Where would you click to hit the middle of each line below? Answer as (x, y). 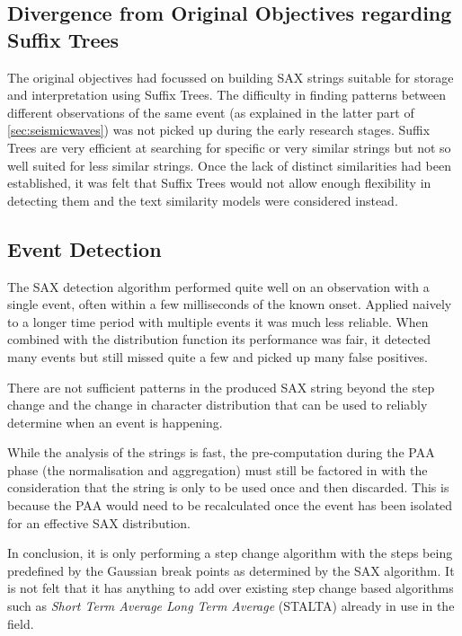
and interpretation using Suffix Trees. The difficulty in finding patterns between (227, 95)
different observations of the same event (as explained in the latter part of (211, 112)
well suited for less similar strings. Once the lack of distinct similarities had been (229, 165)
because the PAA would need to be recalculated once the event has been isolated (230, 505)
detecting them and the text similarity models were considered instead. (203, 200)
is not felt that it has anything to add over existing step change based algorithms (231, 588)
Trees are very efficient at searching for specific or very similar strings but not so (229, 147)
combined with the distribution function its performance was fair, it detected (219, 339)
